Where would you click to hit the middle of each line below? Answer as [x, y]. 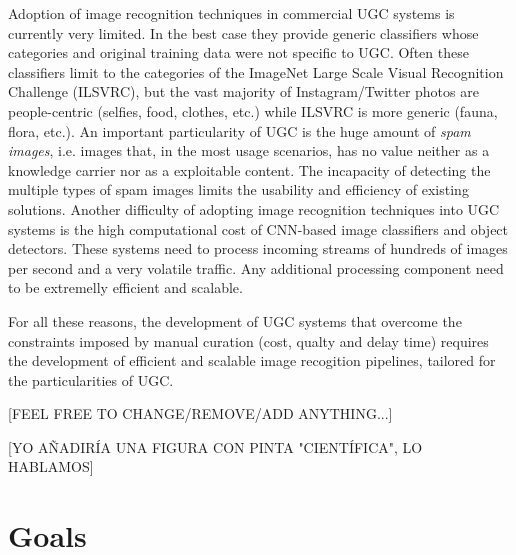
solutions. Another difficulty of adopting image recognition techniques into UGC [254, 208]
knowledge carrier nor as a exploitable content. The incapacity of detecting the [249, 169]
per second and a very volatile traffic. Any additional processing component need [256, 267]
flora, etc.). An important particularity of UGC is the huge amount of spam [239, 130]
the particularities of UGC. [91, 379]
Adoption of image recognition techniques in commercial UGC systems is [231, 13]
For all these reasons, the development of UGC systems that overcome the [235, 320]
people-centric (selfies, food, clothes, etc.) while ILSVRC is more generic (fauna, [253, 110]
